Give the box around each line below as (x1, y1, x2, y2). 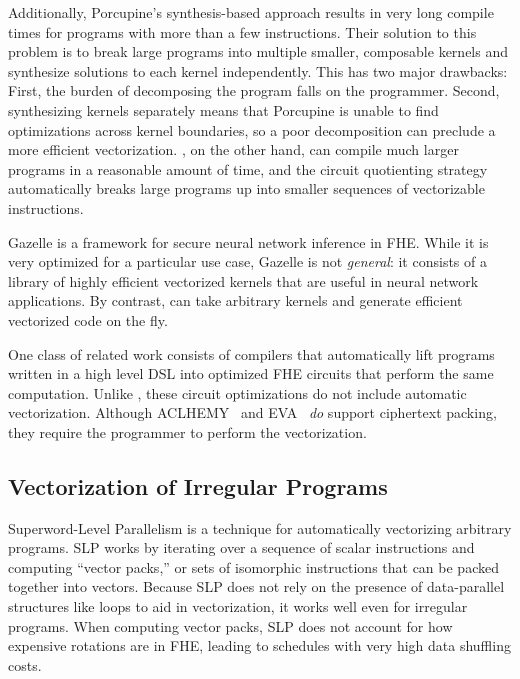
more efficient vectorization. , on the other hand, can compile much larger (8, 139, 459, 160)
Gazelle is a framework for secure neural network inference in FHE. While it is (8, 231, 489, 252)
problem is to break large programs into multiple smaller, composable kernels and (8, 41, 508, 62)
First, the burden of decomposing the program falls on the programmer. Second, (8, 80, 500, 101)
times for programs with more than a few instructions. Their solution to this (8, 21, 477, 42)
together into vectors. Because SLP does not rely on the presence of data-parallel (8, 576, 505, 597)
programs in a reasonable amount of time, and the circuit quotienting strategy (8, 158, 488, 179)
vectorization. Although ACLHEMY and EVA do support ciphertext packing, (8, 402, 497, 423)
